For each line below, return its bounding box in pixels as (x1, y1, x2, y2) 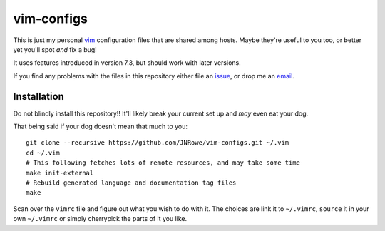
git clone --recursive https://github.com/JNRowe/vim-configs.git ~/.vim (26, 139, 289, 147)
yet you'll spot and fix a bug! (13, 45, 98, 53)
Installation (13, 90, 64, 103)
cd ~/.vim (26, 148, 60, 157)
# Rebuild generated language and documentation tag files (26, 178, 237, 187)
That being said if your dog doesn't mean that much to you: (13, 122, 188, 131)
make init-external (26, 168, 94, 177)
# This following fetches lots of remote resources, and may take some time (26, 159, 301, 167)
